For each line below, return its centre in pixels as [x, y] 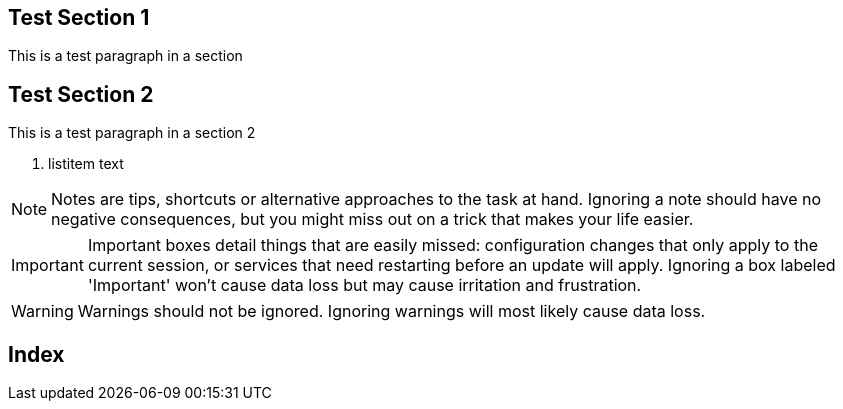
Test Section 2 [81, 94]
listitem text [86, 164]
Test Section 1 [79, 17]
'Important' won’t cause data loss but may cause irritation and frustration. [364, 285]
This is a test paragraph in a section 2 [132, 133]
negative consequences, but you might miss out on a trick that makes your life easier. [372, 219]
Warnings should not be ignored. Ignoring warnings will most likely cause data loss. [391, 311]
